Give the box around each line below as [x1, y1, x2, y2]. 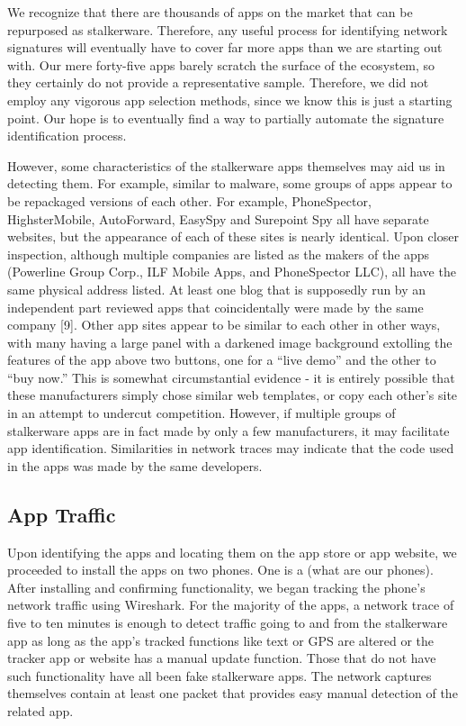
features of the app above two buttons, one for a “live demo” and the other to [7, 350, 436, 369]
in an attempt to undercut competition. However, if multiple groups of [7, 404, 396, 422]
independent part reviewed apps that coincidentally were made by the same [7, 297, 424, 316]
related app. [7, 701, 74, 720]
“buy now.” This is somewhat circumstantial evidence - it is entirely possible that [7, 368, 455, 386]
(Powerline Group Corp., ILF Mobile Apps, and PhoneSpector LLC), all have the [7, 262, 456, 281]
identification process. [7, 126, 127, 145]
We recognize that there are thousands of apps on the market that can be [7, 3, 413, 21]
